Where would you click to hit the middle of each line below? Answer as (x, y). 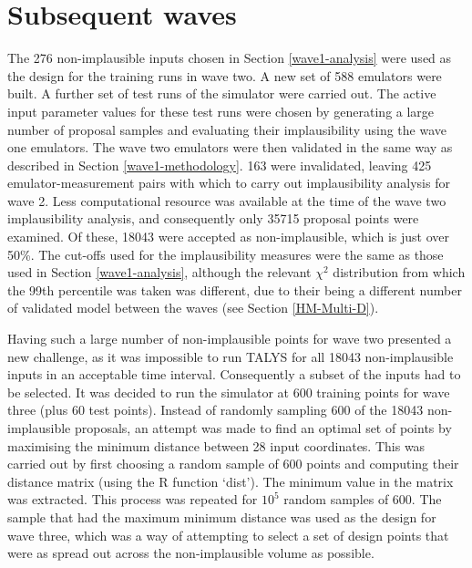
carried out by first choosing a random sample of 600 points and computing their (233, 464)
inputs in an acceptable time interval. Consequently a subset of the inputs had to (234, 374)
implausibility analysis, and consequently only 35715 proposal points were (213, 218)
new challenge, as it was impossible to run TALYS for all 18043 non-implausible (231, 356)
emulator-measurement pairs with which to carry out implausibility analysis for (229, 183)
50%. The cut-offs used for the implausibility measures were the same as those (226, 254)
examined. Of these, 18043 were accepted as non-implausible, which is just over (228, 237)
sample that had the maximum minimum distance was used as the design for (222, 516)
